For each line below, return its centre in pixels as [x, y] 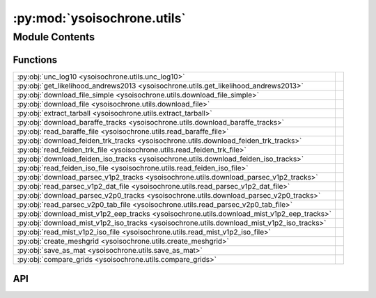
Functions [35, 60]
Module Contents [54, 37]
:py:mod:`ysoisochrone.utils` [99, 18]
